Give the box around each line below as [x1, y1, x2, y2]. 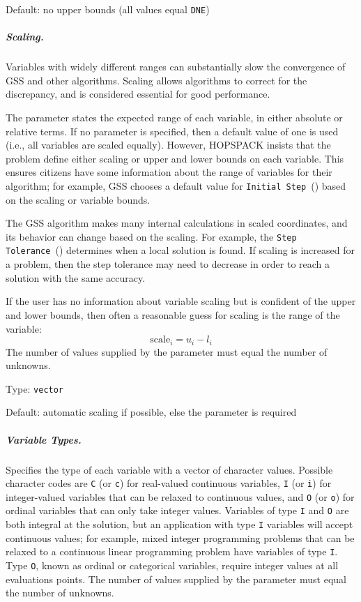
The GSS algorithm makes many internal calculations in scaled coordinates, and [6, 216, 348, 230]
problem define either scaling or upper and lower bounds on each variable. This [6, 151, 344, 165]
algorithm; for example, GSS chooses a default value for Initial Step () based [6, 178, 346, 193]
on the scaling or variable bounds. [6, 192, 151, 206]
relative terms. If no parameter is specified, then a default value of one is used [6, 123, 339, 138]
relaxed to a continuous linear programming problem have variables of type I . [6, 544, 338, 559]
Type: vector [6, 381, 64, 396]
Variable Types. [6, 432, 82, 446]
